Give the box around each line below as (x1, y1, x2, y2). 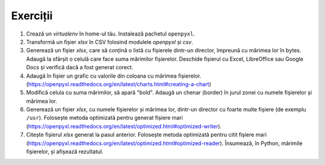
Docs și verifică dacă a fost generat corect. (26, 64, 134, 71)
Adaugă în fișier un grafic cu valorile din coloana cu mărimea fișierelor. (26, 72, 202, 79)
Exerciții (11, 9, 53, 22)
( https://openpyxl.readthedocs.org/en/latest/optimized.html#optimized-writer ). (26, 122, 222, 129)
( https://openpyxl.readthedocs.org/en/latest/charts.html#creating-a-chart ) (26, 80, 212, 87)
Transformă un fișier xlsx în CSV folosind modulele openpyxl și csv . (26, 38, 193, 45)
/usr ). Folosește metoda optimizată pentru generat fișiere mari (26, 114, 183, 122)
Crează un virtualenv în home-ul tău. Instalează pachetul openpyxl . (26, 30, 196, 37)
